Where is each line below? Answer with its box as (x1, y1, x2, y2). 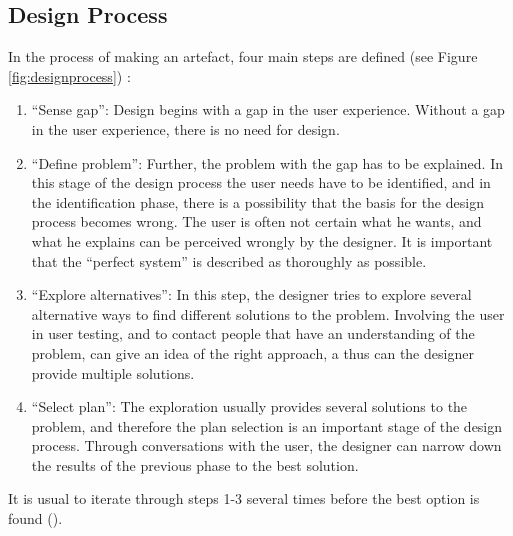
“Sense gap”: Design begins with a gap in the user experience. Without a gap (31, 99, 505, 120)
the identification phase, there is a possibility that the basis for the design (31, 191, 484, 212)
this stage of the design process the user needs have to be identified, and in (31, 172, 491, 193)
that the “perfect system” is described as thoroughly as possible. (31, 250, 427, 271)
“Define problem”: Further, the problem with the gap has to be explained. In (31, 152, 504, 173)
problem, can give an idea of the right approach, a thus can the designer (31, 342, 474, 363)
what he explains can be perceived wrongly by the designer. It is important (31, 230, 493, 251)
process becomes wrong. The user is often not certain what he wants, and (31, 211, 482, 232)
